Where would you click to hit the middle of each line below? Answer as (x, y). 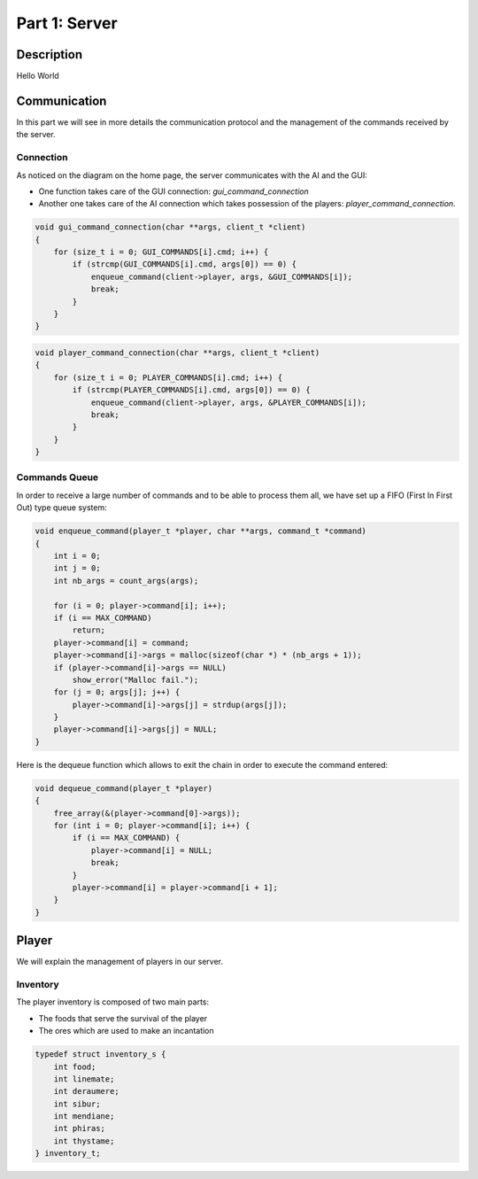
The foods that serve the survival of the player (123, 1018)
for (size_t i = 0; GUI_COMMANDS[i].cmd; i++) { (161, 252)
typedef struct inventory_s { (100, 1055)
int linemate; (84, 1079)
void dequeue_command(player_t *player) (123, 788)
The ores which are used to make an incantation (126, 1031)
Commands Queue (58, 477)
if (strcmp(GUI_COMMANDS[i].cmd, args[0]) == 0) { (184, 264)
